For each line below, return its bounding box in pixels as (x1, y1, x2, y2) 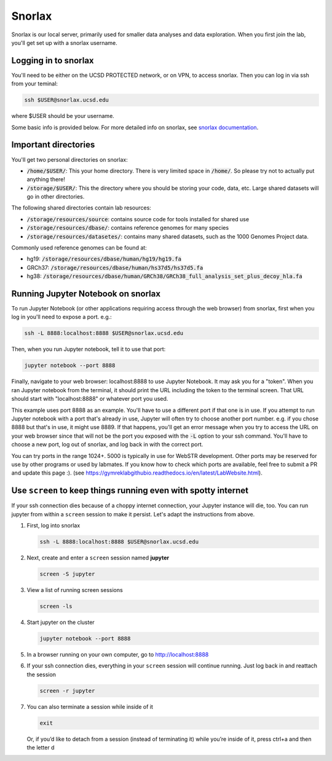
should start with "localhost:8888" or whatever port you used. (11, 395, 168, 403)
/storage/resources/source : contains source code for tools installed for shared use (26, 215, 249, 223)
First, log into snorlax (26, 522, 81, 529)
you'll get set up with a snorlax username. (11, 39, 118, 46)
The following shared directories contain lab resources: (11, 204, 152, 211)
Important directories (11, 140, 95, 150)
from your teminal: (11, 80, 58, 87)
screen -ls (39, 602, 73, 610)
